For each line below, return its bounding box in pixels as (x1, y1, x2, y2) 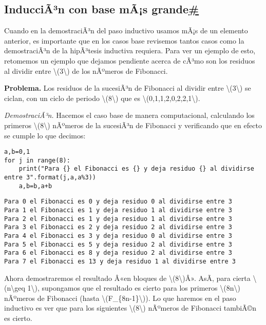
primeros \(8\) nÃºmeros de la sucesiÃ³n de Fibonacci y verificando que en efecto (4, 119, 262, 130)
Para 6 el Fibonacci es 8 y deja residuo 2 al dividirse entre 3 (4, 249, 232, 257)
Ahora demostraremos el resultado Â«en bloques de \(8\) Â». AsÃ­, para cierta (4, 272, 251, 283)
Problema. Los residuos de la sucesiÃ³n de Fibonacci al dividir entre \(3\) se (4, 83, 251, 93)
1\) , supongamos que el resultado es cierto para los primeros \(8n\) (27, 282, 240, 293)
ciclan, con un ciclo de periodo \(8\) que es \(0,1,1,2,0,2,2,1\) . (4, 92, 200, 103)
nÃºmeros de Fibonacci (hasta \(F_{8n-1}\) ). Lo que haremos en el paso (4, 292, 236, 303)
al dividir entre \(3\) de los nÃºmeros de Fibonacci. (4, 65, 168, 76)
